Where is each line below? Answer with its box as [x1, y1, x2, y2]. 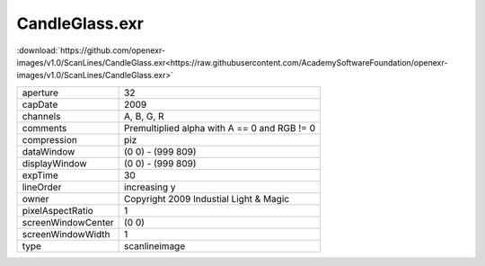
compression [22, 133, 78, 146]
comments [22, 121, 67, 134]
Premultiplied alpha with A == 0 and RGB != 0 [124, 121, 316, 134]
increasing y [124, 181, 176, 193]
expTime [22, 169, 58, 182]
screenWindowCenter [22, 216, 114, 228]
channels [22, 110, 61, 122]
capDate [22, 98, 58, 111]
